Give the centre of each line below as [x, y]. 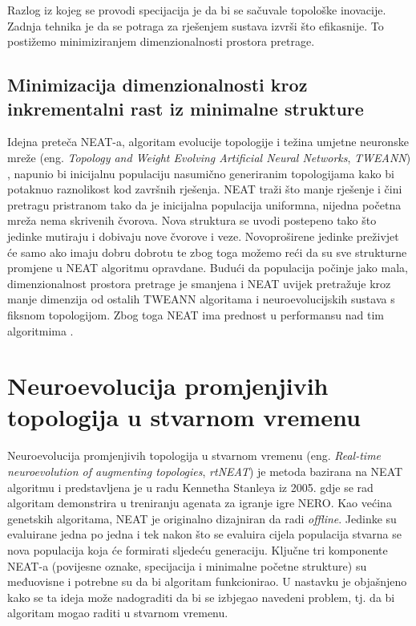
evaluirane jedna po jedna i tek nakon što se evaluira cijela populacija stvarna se [204, 534]
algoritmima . [40, 330]
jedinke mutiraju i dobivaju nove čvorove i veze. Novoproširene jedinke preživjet [203, 236]
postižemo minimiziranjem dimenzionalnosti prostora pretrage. [161, 41]
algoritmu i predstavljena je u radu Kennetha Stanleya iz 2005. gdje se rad [190, 487]
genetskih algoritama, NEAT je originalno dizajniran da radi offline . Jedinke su [202, 518]
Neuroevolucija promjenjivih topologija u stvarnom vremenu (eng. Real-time [194, 455]
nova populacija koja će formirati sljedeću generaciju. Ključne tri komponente [198, 549]
